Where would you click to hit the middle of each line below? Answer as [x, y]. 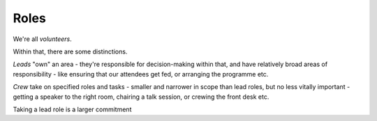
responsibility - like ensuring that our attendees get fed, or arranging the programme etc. [141, 74]
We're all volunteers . [43, 39]
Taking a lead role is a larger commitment [72, 109]
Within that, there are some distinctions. [70, 51]
